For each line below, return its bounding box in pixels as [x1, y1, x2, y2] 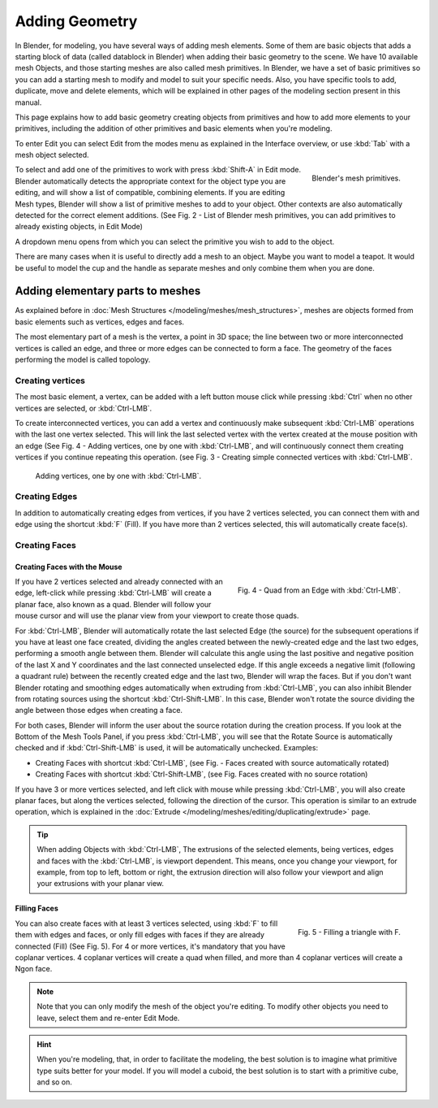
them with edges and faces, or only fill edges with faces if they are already [15, 930, 265, 940]
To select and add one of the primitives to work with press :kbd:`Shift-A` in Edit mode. [15, 165, 302, 175]
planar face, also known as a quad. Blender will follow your [15, 599, 212, 609]
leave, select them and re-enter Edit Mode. [36, 1013, 180, 1023]
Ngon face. [15, 964, 53, 974]
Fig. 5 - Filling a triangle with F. [297, 927, 401, 936]
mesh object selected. [15, 150, 89, 160]
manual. [15, 98, 42, 107]
